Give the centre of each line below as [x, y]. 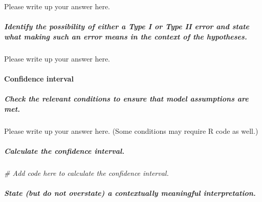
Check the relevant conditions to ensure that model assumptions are [126, 99]
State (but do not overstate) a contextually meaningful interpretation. [130, 193]
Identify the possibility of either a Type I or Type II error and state [127, 26]
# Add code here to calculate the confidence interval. [86, 173]
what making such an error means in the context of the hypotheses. [126, 36]
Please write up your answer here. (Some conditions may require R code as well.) [131, 130]
